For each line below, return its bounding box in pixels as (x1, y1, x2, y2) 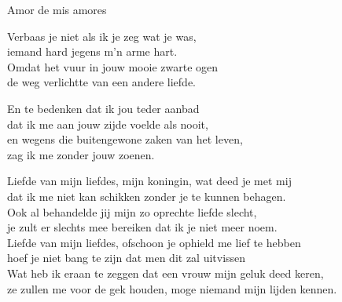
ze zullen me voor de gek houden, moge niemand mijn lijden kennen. (7, 280, 337, 297)
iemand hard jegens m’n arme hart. (7, 43, 178, 60)
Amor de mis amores (7, 2, 107, 17)
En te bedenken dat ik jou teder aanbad (7, 100, 200, 116)
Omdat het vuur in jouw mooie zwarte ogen (7, 58, 219, 75)
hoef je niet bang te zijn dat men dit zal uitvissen (7, 249, 246, 266)
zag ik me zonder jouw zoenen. (7, 146, 155, 162)
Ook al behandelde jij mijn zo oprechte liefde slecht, (7, 203, 257, 220)
